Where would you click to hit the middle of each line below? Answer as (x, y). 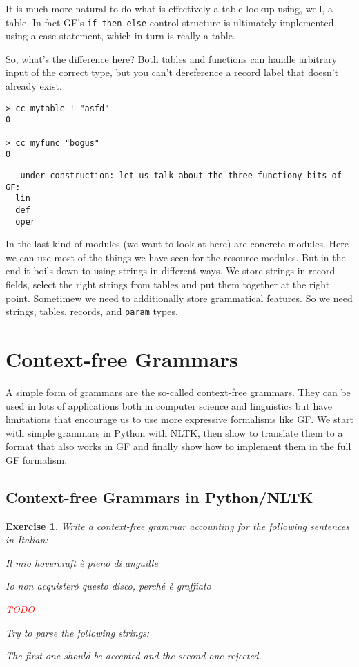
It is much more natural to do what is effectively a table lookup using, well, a (169, 8)
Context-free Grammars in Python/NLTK (159, 497)
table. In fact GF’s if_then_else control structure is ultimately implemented (170, 22)
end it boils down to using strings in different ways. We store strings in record (171, 271)
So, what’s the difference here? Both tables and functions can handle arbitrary (172, 58)
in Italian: (27, 539)
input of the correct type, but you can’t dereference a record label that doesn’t (172, 72)
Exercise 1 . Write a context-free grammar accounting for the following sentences (177, 526)
